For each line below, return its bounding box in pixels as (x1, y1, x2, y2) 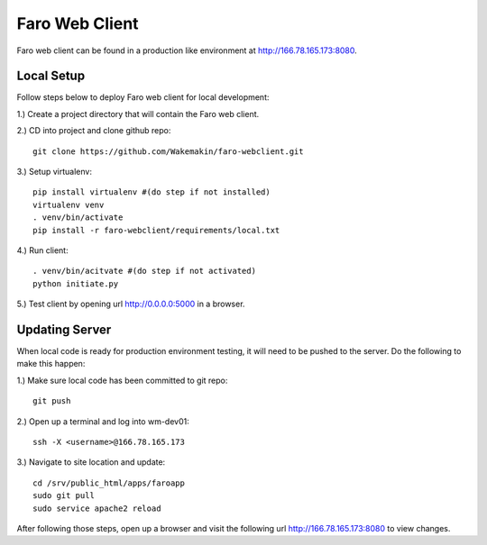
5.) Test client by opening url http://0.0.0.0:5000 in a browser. (16, 298, 245, 310)
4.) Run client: (16, 244, 69, 256)
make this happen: (16, 359, 86, 369)
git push (32, 396, 71, 406)
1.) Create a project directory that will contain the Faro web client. (16, 108, 260, 119)
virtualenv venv (32, 199, 105, 210)
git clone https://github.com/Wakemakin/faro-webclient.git (32, 146, 304, 157)
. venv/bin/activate (32, 213, 124, 223)
